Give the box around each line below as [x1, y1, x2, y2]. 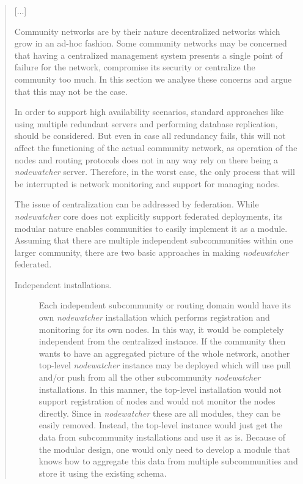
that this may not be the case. [14, 84, 128, 97]
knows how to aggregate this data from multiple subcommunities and [38, 455, 298, 467]
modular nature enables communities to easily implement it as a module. [14, 222, 288, 234]
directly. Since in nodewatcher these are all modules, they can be [38, 406, 281, 419]
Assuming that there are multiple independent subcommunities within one [14, 234, 293, 247]
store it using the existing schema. [38, 466, 167, 479]
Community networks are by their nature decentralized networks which [14, 24, 280, 37]
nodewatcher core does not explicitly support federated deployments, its [14, 209, 283, 222]
